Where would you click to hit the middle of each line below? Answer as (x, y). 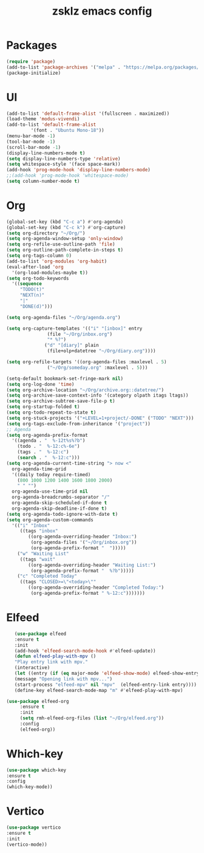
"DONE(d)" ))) (36, 306)
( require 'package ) (31, 61)
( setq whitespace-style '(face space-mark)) (63, 164)
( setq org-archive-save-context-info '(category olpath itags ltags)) (97, 396)
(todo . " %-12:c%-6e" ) (49, 447)
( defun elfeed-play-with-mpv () (55, 656)
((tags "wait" (38, 559)
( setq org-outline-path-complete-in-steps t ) (65, 250)
